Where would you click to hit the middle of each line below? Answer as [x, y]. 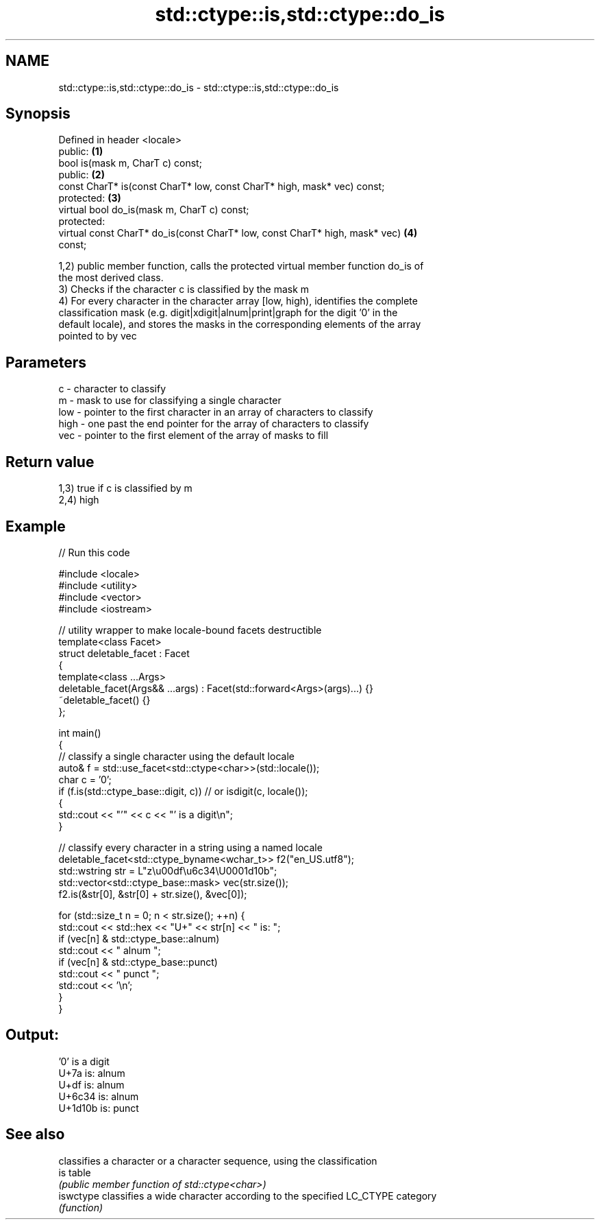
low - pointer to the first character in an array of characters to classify [216, 412]
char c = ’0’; [85, 779]
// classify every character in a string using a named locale [190, 847]
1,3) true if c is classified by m [125, 488]
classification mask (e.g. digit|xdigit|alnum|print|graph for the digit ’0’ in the [228, 313]
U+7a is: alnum [92, 1073]
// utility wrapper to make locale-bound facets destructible [190, 630]
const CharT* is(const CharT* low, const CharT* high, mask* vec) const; [222, 187]
